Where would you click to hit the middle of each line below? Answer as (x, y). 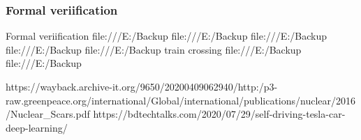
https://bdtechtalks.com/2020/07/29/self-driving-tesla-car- (219, 114)
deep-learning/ (37, 127)
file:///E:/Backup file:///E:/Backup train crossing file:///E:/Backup (154, 49)
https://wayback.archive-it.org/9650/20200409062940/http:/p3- (142, 86)
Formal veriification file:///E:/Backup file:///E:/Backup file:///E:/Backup (166, 36)
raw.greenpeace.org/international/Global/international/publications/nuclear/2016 (181, 100)
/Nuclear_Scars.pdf (48, 114)
